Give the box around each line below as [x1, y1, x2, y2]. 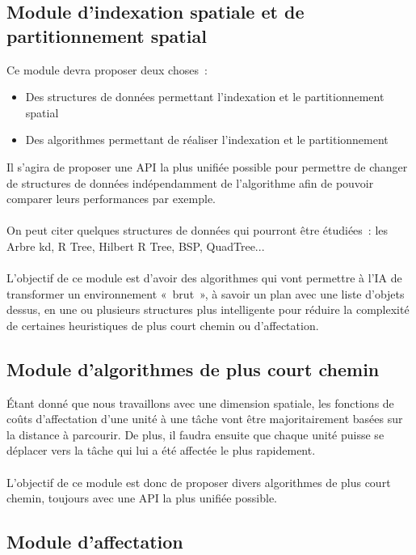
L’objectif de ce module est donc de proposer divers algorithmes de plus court [6, 473, 391, 490]
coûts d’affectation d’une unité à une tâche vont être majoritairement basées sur [6, 410, 403, 427]
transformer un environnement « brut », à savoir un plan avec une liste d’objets [6, 285, 405, 302]
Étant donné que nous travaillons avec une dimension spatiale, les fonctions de [6, 394, 394, 411]
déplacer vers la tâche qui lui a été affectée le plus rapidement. [6, 442, 316, 459]
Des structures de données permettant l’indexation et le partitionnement [25, 88, 384, 105]
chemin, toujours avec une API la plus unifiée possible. [6, 489, 277, 506]
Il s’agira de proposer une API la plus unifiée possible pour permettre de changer [6, 158, 408, 175]
